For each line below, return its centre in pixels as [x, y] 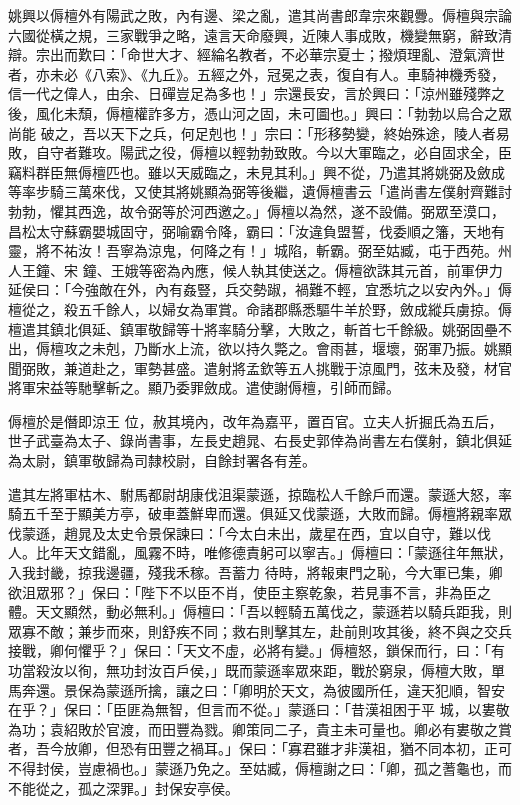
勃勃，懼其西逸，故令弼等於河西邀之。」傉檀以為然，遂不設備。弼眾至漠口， [256, 210]
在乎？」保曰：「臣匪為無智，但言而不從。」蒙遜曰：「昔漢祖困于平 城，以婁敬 [259, 709]
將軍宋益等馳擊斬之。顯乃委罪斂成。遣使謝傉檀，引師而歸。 [204, 387]
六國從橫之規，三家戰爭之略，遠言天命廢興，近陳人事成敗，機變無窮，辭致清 [260, 34]
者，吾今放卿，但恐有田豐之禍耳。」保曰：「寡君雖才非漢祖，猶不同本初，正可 [260, 748]
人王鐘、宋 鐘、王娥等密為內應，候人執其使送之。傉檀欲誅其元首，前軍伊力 [255, 269]
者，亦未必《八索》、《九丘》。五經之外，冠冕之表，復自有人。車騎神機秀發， [256, 73]
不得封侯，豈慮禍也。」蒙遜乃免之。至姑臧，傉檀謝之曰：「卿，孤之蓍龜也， [253, 767]
